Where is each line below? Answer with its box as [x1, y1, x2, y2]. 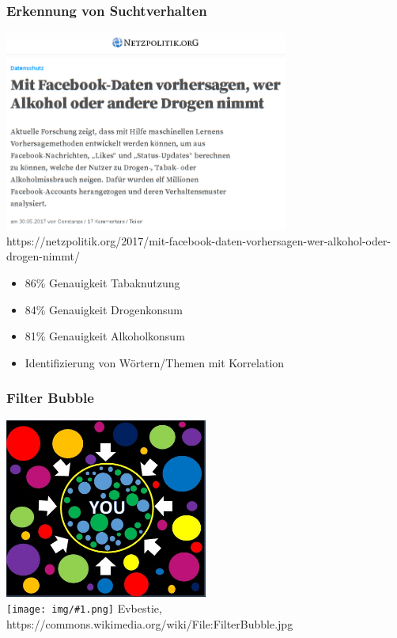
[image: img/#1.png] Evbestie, [6, 600, 162, 617]
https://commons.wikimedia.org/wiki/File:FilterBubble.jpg [6, 615, 293, 632]
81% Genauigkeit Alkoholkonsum [25, 328, 185, 344]
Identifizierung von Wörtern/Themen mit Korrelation [25, 354, 285, 370]
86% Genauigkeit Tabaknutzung [25, 275, 180, 291]
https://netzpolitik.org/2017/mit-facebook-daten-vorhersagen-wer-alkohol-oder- [6, 232, 391, 249]
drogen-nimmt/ [6, 248, 80, 264]
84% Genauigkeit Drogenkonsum [25, 301, 183, 317]
